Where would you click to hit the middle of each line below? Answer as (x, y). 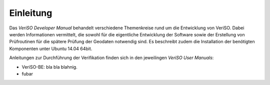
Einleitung (31, 13)
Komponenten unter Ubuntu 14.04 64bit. (51, 48)
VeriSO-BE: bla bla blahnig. (49, 67)
